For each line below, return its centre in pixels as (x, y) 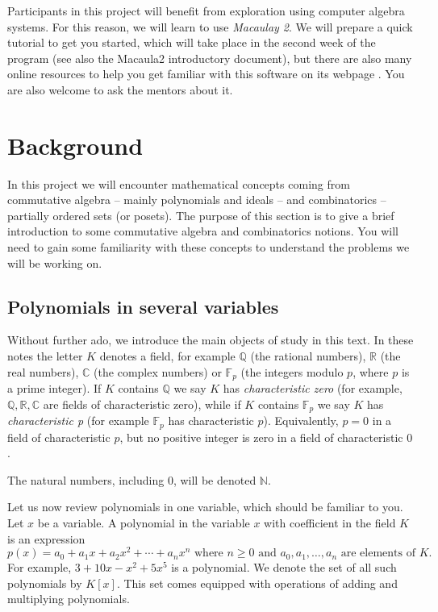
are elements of (378, 554)
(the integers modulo (292, 371)
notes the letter (45, 356)
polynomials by (45, 583)
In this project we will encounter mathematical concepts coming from (179, 183)
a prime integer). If (54, 388)
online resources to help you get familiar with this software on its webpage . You (206, 74)
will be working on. (55, 262)
